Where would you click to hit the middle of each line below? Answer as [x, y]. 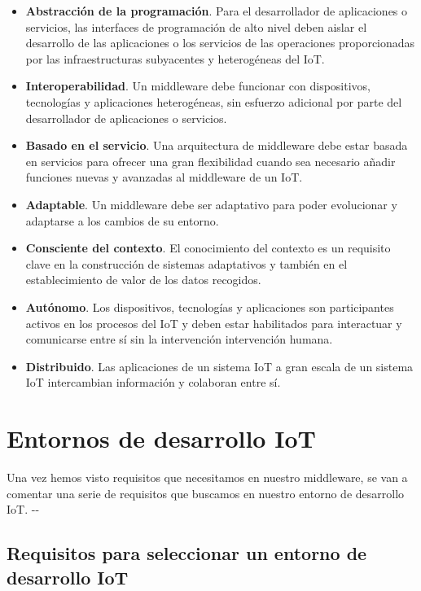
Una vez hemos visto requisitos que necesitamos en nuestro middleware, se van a [207, 477]
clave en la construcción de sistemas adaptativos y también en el [186, 263]
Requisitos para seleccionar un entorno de [187, 553]
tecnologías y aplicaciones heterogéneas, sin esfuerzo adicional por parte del [214, 101]
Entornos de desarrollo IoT [161, 438]
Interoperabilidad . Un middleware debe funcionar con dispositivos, [198, 86]
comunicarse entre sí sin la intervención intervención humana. [179, 339]
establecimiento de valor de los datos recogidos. [143, 280]
